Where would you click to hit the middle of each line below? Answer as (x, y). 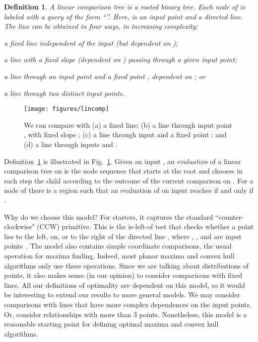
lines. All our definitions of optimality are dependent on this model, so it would (125, 285)
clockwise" (19, 226)
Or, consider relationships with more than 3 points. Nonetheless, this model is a (126, 314)
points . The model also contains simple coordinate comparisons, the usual (118, 246)
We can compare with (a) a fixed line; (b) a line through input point (128, 125)
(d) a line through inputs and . (71, 144)
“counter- (230, 216)
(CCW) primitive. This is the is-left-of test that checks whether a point (145, 226)
